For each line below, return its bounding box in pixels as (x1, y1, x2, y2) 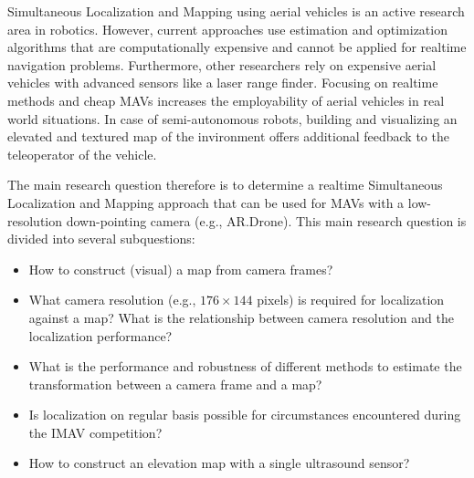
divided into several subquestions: (7, 229, 195, 248)
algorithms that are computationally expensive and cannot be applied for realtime (7, 37, 467, 57)
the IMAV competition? (28, 422, 163, 442)
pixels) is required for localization (257, 290, 445, 309)
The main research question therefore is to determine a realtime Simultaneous (7, 175, 443, 194)
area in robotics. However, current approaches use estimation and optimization (7, 19, 448, 38)
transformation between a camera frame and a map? (28, 374, 322, 393)
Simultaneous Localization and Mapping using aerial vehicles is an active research (7, 2, 465, 20)
